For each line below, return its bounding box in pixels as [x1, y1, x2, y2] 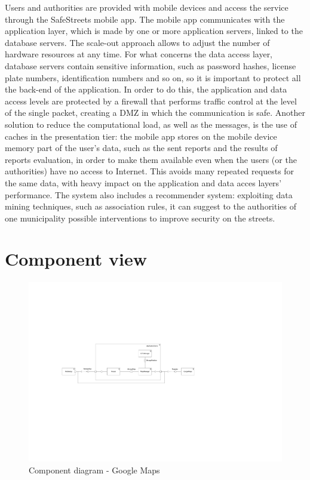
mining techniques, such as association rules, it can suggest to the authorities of [5, 200, 297, 213]
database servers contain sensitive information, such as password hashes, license [5, 59, 296, 72]
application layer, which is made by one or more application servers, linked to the [5, 24, 303, 37]
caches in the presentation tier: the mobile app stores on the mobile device [5, 130, 277, 142]
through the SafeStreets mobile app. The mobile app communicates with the [5, 13, 285, 25]
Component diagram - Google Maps [29, 463, 160, 476]
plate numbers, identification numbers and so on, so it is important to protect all [5, 71, 301, 84]
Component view [5, 247, 147, 271]
